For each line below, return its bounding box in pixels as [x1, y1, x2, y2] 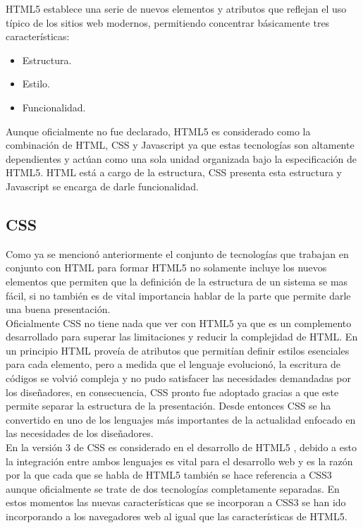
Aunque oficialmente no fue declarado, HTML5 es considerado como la [6, 123, 311, 138]
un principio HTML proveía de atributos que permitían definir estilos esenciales [6, 343, 350, 357]
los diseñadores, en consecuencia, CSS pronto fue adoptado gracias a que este [6, 384, 339, 399]
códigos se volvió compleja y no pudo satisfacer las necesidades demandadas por [6, 371, 351, 386]
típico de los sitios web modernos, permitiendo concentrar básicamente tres [6, 15, 330, 30]
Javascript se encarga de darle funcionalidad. [6, 178, 199, 193]
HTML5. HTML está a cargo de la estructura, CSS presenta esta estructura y [6, 165, 342, 180]
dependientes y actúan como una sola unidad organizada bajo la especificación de [6, 151, 357, 166]
